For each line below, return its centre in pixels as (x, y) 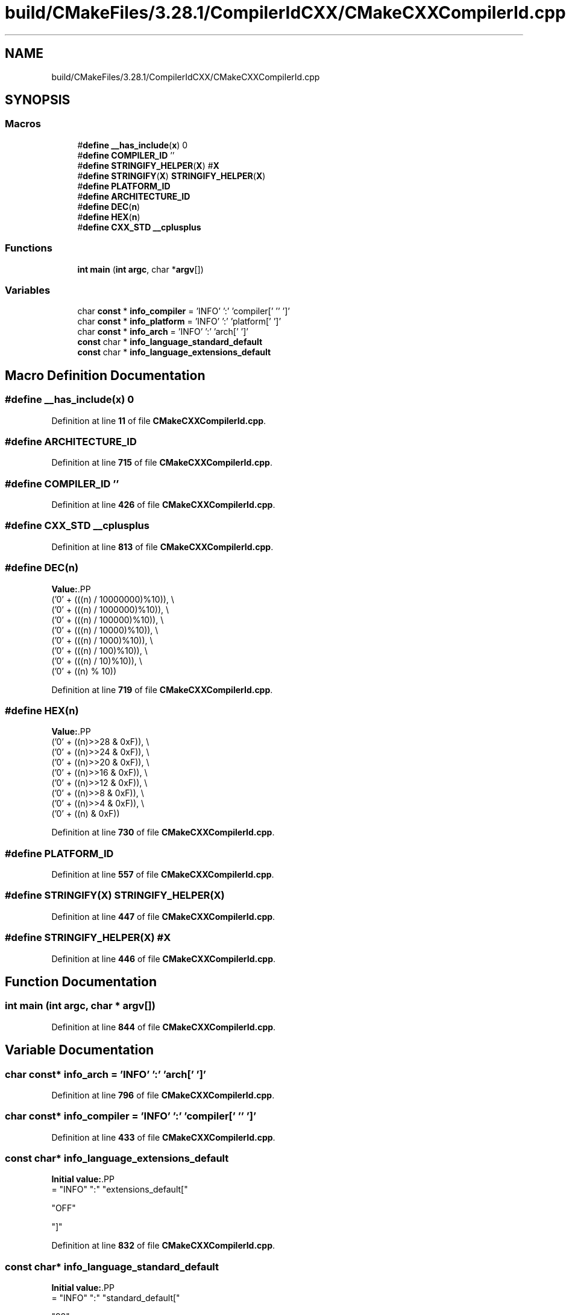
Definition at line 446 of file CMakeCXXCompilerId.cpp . (164, 959)
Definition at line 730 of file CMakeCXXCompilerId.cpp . (163, 832)
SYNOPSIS (38, 100)
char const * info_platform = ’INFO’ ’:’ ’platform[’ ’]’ (179, 322)
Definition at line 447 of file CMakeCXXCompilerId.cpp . (163, 916)
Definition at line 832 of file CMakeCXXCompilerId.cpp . (163, 1246)
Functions (29, 248)
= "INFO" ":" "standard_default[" (116, 1298)
